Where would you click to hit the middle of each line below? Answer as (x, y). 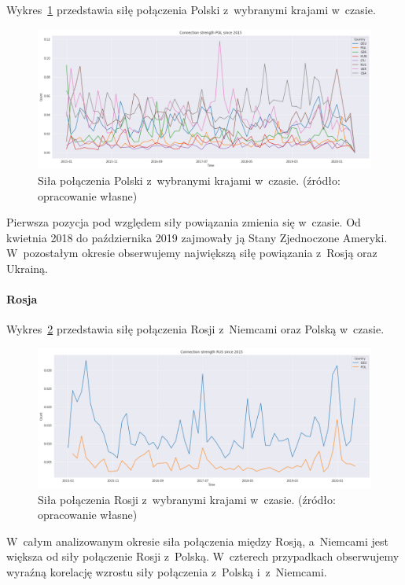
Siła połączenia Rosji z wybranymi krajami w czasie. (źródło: (187, 499)
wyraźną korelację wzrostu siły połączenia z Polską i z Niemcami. (167, 572)
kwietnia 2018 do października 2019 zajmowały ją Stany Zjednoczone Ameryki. (197, 237)
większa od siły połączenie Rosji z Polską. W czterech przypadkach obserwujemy (203, 556)
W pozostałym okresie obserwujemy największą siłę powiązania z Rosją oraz (192, 253)
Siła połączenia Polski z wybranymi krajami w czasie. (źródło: (189, 180)
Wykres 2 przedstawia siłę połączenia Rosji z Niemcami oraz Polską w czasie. (195, 329)
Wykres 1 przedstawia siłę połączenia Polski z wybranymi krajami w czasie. (191, 9)
